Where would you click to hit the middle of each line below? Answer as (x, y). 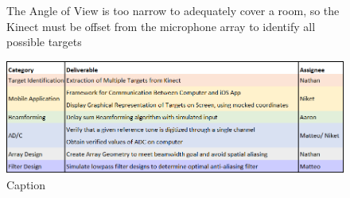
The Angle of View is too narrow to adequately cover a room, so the (173, 10)
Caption (26, 185)
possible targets (44, 42)
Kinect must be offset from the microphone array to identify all (161, 26)
